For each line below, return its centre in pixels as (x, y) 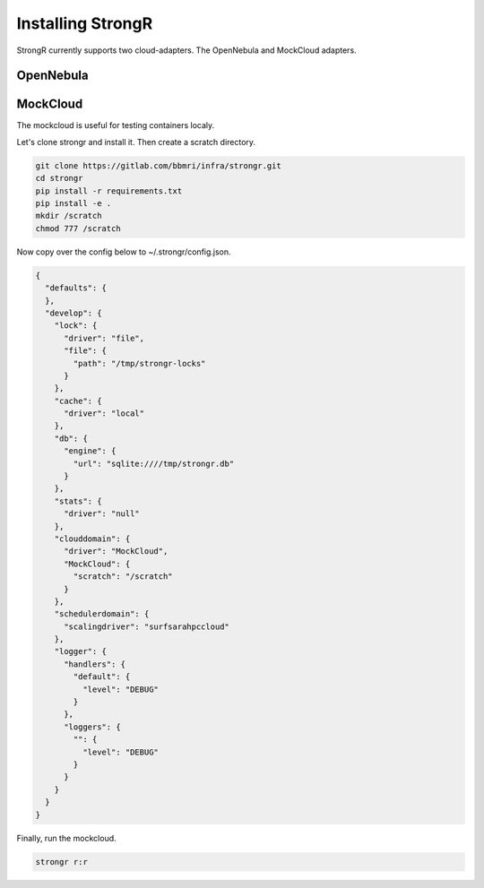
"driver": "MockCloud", (116, 552)
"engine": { (90, 451)
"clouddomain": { (92, 539)
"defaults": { (76, 288)
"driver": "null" (102, 514)
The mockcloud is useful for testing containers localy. (116, 125)
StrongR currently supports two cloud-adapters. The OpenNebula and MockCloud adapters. (187, 50)
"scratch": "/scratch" (123, 577)
